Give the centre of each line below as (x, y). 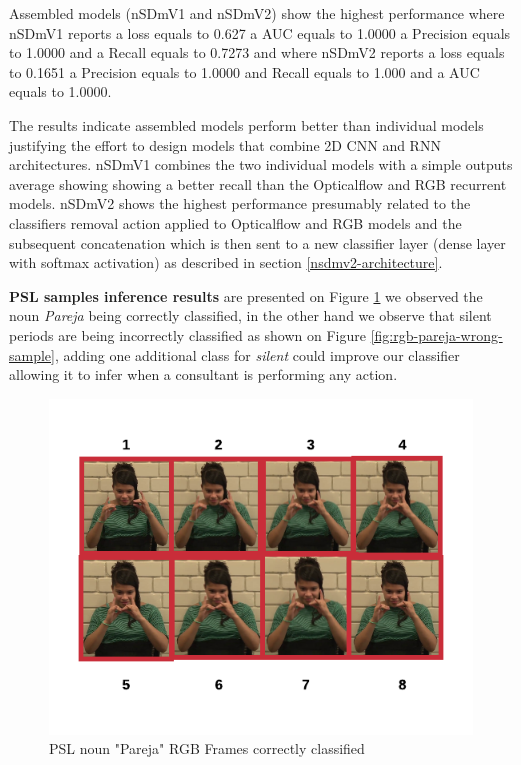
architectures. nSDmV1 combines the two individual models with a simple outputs (261, 164)
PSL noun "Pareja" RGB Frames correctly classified (207, 748)
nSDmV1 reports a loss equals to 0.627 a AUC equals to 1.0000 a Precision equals (260, 32)
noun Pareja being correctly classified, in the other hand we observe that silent (250, 315)
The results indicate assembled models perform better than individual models (246, 124)
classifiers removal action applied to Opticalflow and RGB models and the (235, 222)
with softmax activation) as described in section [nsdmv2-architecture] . (226, 262)
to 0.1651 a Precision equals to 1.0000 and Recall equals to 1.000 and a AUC (244, 71)
